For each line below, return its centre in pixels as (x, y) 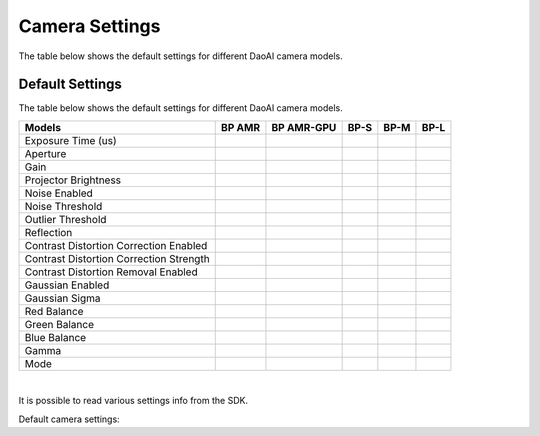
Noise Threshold (63, 206)
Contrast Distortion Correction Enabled (116, 245)
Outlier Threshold (65, 219)
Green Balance (59, 324)
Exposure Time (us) (70, 140)
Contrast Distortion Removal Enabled (111, 272)
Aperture (45, 153)
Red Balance (54, 311)
